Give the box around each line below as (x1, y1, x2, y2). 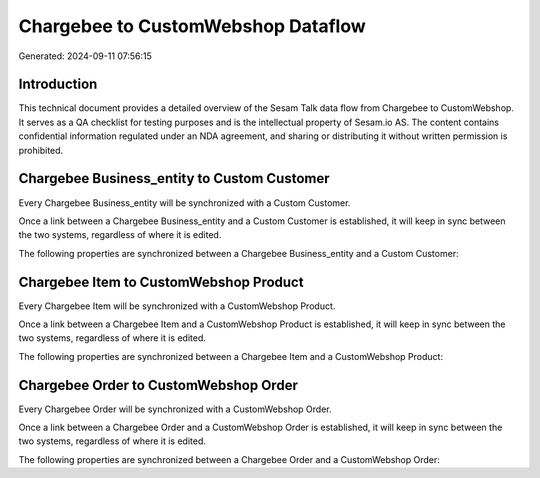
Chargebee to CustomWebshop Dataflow (18, 15, 367, 37)
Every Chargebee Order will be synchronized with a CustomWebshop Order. (18, 403, 332, 415)
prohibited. (18, 144, 64, 156)
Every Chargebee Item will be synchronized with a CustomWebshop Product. (18, 300, 336, 312)
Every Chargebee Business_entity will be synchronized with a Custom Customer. (18, 196, 351, 209)
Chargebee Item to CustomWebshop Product (18, 273, 304, 290)
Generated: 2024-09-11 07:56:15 (18, 50, 152, 62)
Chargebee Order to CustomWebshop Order (18, 376, 299, 394)
